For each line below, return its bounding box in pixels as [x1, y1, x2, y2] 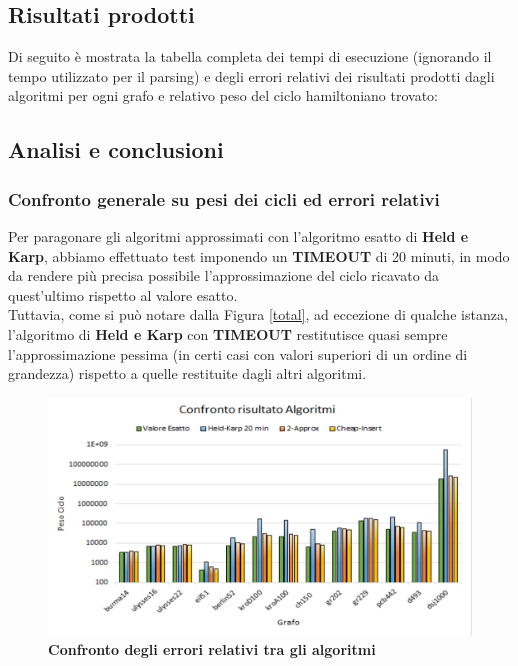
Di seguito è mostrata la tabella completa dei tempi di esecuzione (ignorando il [8, 46, 492, 67]
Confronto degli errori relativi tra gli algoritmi [48, 639, 376, 660]
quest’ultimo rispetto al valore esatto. [8, 284, 238, 305]
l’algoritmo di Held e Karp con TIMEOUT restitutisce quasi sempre [8, 323, 448, 344]
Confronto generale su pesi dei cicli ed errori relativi [8, 186, 440, 211]
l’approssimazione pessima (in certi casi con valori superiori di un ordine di [8, 343, 468, 364]
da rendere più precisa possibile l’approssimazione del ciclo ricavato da [8, 265, 440, 286]
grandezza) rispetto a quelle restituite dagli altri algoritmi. [8, 363, 367, 384]
